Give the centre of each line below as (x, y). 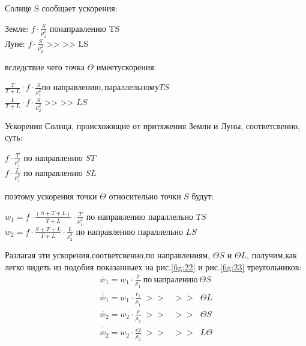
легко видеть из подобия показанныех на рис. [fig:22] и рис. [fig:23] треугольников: (153, 266)
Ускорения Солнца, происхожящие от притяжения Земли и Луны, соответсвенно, (152, 125)
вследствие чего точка (45, 66)
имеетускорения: (126, 66)
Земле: (17, 28)
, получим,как (272, 255)
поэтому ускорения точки (51, 196)
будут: (203, 196)
